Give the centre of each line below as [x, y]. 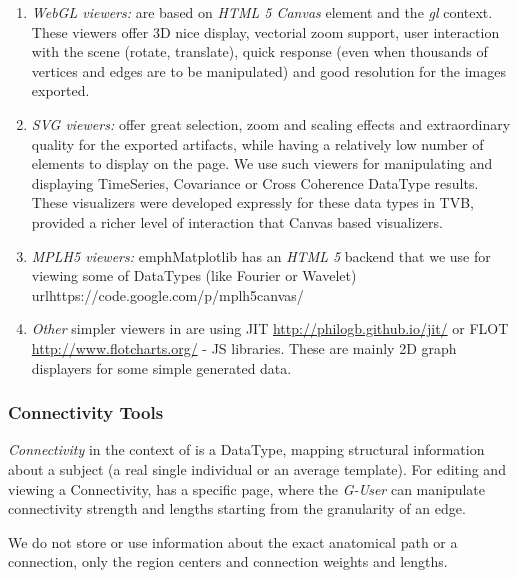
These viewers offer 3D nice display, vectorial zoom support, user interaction [265, 31]
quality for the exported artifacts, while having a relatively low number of [257, 143]
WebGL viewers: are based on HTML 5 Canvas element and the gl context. [262, 12]
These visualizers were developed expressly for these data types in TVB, [253, 202]
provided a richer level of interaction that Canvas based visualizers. [237, 221]
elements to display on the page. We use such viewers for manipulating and [262, 163]
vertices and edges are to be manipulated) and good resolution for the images [268, 70]
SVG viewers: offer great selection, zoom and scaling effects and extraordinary [271, 123]
